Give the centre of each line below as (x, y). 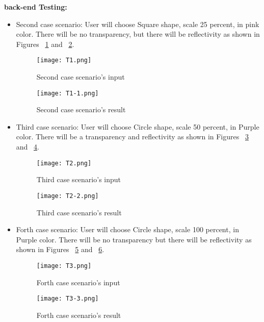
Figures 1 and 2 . (45, 44)
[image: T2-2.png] (68, 196)
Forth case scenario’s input (78, 282)
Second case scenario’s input (81, 77)
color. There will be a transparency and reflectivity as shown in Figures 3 (132, 137)
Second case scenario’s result (81, 109)
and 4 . (28, 147)
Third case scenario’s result (79, 212)
